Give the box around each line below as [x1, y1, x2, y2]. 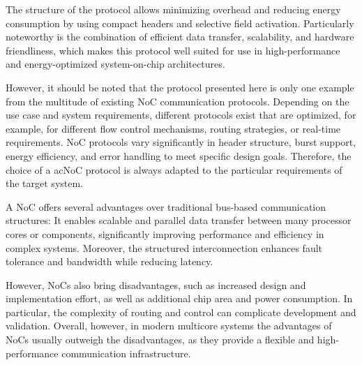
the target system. [6, 176, 84, 191]
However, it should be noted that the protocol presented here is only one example [6, 80, 354, 94]
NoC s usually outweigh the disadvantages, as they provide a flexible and [6, 332, 315, 347]
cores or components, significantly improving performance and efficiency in [6, 226, 324, 241]
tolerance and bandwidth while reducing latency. [6, 254, 213, 269]
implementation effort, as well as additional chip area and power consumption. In [6, 291, 353, 306]
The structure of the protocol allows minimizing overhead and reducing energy [6, 2, 341, 16]
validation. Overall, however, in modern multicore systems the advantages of [6, 318, 332, 333]
